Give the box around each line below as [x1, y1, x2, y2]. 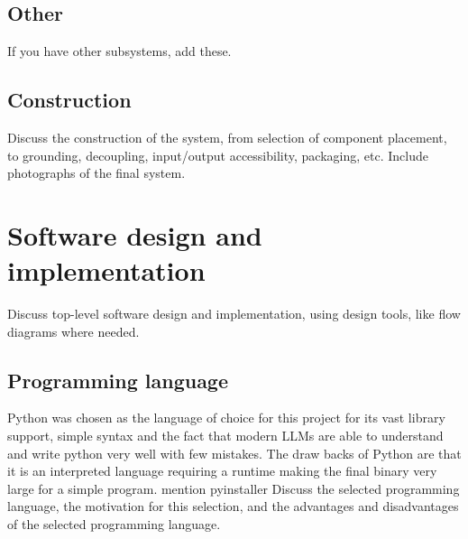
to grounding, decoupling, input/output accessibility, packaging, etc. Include [7, 145, 428, 164]
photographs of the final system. [7, 163, 186, 182]
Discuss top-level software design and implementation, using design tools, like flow [7, 304, 461, 323]
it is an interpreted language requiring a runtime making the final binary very [7, 461, 437, 480]
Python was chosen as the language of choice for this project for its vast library [7, 408, 445, 427]
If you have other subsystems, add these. [7, 42, 232, 60]
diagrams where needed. [7, 321, 140, 340]
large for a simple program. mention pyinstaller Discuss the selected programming [7, 479, 460, 497]
